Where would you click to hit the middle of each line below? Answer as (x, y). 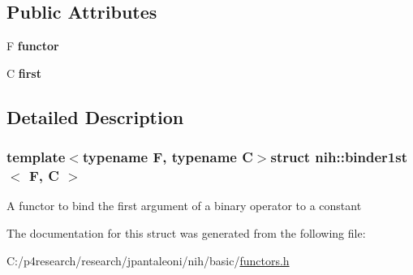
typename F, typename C (168, 157)
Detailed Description (95, 116)
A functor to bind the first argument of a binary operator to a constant (184, 206)
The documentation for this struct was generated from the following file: (186, 232)
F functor (33, 46)
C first (24, 73)
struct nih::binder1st (339, 157)
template (36, 157)
